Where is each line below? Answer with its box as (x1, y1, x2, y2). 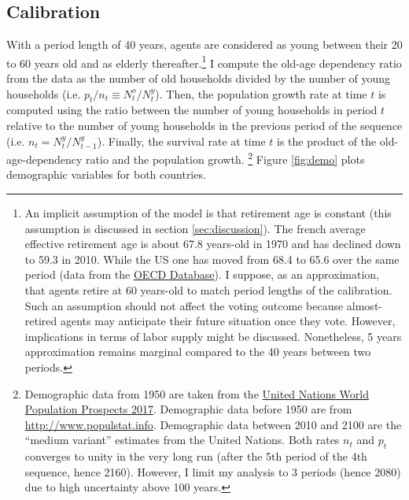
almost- (346, 297, 382, 313)
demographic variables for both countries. (6, 166, 206, 183)
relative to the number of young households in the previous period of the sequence (6, 117, 403, 134)
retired (24, 313, 57, 329)
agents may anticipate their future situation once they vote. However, (60, 313, 396, 329)
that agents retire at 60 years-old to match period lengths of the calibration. (24, 282, 392, 298)
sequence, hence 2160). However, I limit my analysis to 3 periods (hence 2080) (24, 463, 401, 480)
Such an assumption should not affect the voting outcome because (24, 297, 344, 313)
